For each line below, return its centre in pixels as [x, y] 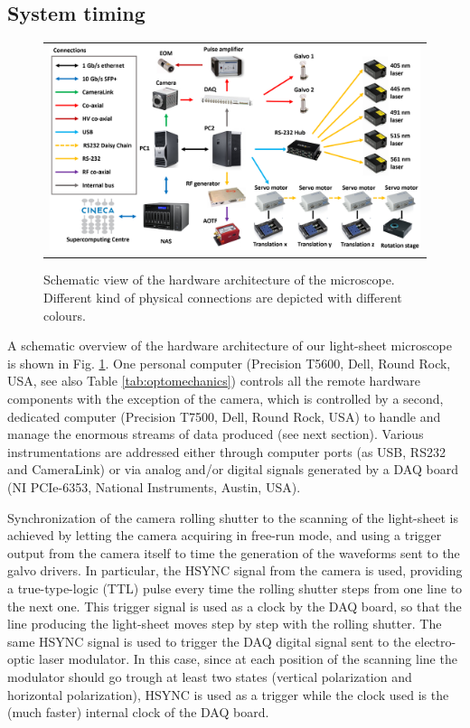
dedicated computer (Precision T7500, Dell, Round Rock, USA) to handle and [224, 416]
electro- [436, 641]
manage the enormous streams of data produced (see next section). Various [216, 434]
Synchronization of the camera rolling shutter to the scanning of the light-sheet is [233, 517]
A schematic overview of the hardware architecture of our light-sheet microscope [230, 345]
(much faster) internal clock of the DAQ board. [138, 712]
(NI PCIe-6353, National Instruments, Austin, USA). [154, 487]
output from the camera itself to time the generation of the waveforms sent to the [234, 552]
